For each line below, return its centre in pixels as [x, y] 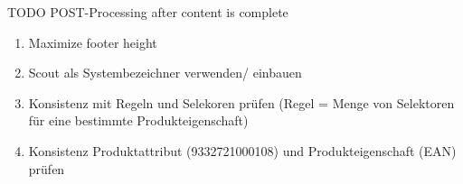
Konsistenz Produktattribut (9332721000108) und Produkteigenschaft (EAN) [242, 150]
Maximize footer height [93, 42]
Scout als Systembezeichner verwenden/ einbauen [165, 73]
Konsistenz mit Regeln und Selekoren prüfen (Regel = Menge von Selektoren [241, 102]
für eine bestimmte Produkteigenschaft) [138, 120]
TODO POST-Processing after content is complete [148, 12]
